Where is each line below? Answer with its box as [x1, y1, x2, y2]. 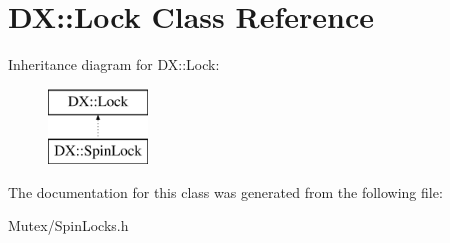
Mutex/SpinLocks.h [8, 215, 129, 236]
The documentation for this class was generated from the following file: [8, 181, 443, 202]
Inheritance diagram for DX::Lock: [8, 54, 220, 75]
